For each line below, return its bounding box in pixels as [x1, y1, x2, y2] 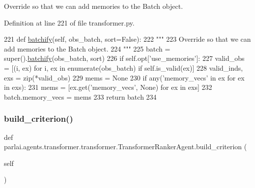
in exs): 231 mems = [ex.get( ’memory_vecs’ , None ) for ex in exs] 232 [4, 82, 212, 92]
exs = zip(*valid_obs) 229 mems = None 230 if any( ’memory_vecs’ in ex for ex [4, 72, 245, 82]
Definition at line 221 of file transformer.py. [4, 17, 135, 27]
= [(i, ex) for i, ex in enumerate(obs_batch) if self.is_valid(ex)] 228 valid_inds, [4, 62, 243, 73]
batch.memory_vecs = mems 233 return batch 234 [4, 91, 157, 102]
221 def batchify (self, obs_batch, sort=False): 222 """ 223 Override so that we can [4, 34, 251, 44]
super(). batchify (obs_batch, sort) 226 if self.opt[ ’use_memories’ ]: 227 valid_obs [4, 53, 245, 63]
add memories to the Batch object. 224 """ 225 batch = [4, 43, 170, 54]
